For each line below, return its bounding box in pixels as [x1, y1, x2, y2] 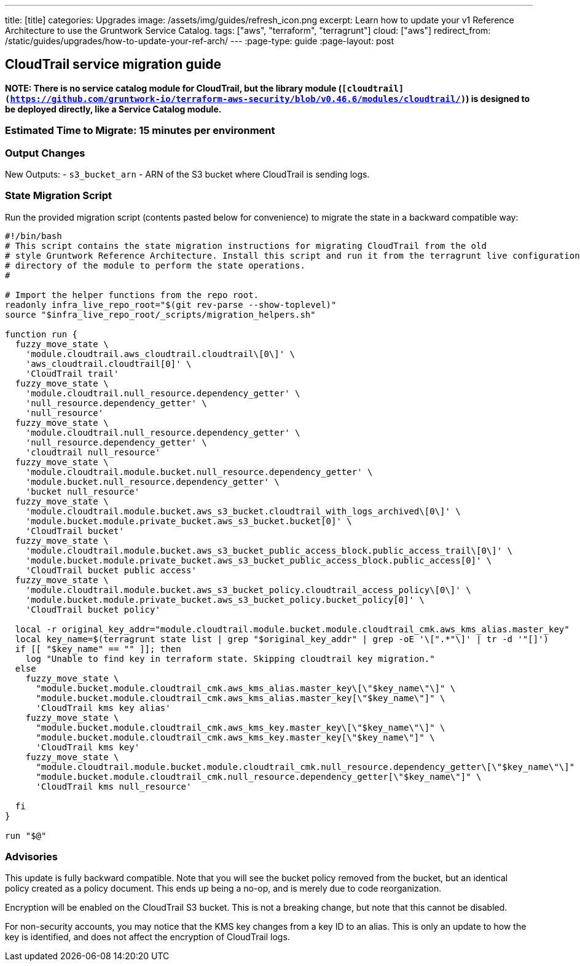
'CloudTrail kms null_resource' [36, 781, 192, 791]
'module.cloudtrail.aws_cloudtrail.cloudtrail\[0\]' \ [25, 348, 296, 359]
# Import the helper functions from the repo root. [5, 289, 259, 300]
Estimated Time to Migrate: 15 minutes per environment [5, 124, 275, 137]
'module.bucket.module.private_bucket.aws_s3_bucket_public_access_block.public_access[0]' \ [25, 555, 492, 565]
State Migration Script [5, 189, 112, 202]
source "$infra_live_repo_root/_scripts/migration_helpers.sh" [5, 309, 316, 320]
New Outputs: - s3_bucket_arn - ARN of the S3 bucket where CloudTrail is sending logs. [5, 168, 370, 179]
